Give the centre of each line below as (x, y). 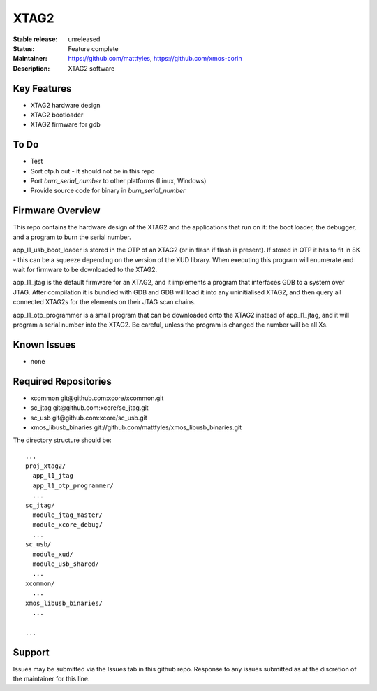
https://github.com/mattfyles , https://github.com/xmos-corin (155, 59)
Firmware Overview (57, 211)
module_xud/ (53, 554)
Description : (31, 68)
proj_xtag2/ (46, 466)
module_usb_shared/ (66, 564)
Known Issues (44, 344)
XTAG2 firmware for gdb (65, 124)
